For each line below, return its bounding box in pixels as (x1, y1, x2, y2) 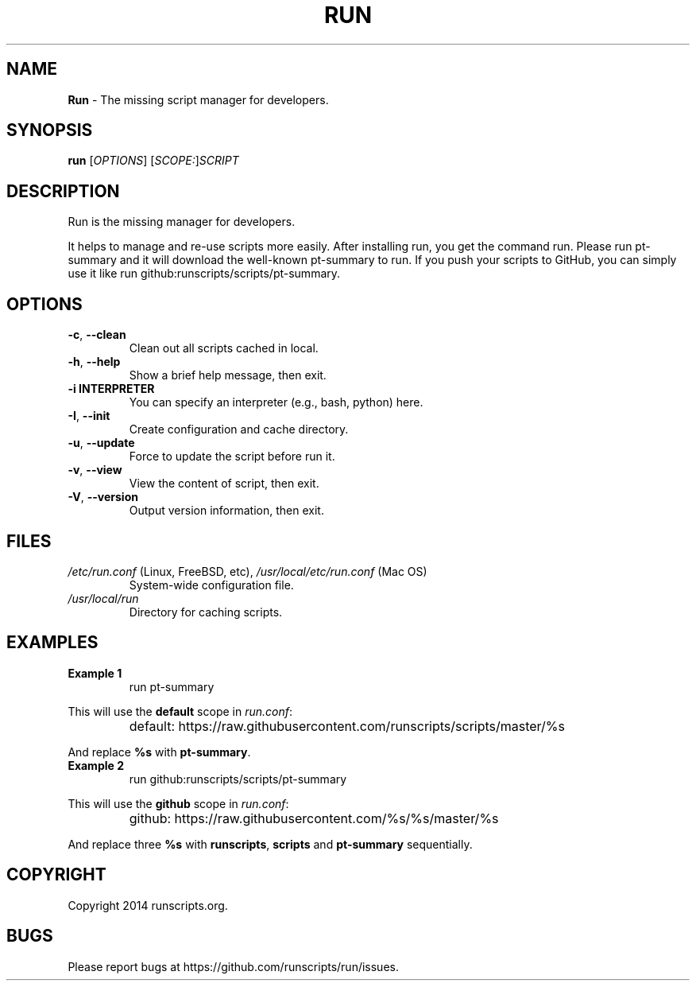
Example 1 (68, 666, 122, 680)
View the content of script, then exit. (129, 476, 319, 491)
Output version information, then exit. (129, 503, 324, 518)
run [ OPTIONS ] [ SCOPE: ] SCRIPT (68, 153, 239, 168)
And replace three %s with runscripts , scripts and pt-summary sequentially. (68, 837, 473, 851)
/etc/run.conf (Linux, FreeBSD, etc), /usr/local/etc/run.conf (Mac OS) (68, 564, 427, 578)
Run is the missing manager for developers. (68, 215, 296, 229)
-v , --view (68, 463, 122, 477)
